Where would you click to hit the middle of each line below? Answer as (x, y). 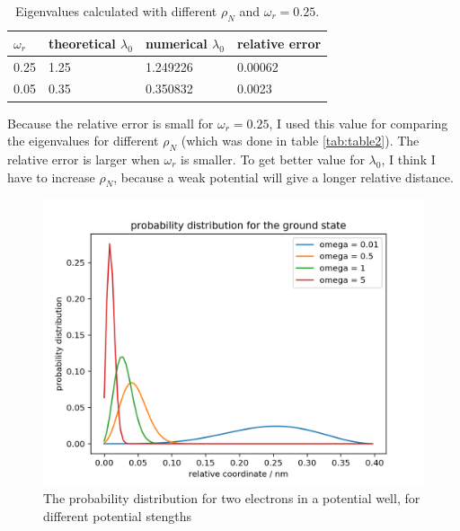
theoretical (82, 43)
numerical (176, 43)
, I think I (408, 159)
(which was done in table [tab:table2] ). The (300, 141)
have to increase (51, 177)
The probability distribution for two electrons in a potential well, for (232, 497)
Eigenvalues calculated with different (116, 11)
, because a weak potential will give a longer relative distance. (283, 177)
